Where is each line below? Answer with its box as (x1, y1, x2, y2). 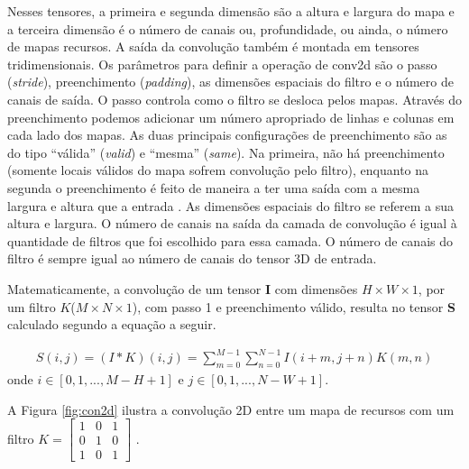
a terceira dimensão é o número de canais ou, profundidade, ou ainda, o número (7, 19, 448, 38)
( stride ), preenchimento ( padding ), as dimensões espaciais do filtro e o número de (7, 72, 454, 91)
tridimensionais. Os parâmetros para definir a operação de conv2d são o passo (7, 54, 437, 73)
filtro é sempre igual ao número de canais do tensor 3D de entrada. (7, 249, 377, 268)
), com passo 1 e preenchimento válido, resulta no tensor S (132, 297, 455, 316)
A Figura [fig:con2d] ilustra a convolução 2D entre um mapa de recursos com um (7, 400, 455, 418)
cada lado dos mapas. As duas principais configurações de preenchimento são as (7, 125, 447, 144)
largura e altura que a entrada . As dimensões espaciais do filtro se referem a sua (7, 196, 455, 215)
